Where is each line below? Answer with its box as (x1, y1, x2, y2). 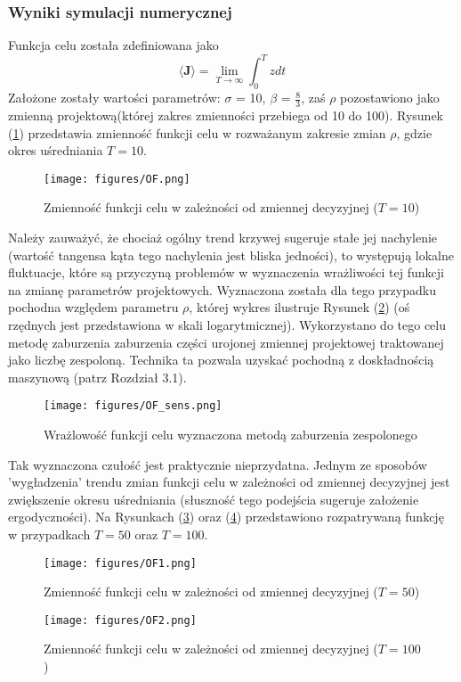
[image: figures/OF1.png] (44, 556, 197, 570)
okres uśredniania (8, 141, 103, 160)
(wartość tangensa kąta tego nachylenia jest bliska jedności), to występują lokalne (8, 245, 454, 264)
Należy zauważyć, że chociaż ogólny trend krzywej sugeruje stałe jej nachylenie (8, 227, 438, 246)
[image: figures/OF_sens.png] (44, 399, 222, 413)
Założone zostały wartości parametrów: (8, 88, 221, 107)
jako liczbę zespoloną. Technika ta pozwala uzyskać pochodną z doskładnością (8, 350, 434, 369)
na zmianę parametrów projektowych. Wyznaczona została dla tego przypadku (8, 280, 436, 299)
